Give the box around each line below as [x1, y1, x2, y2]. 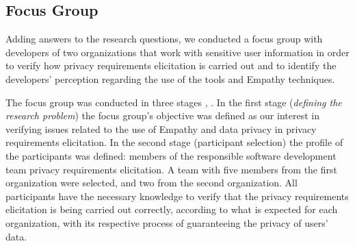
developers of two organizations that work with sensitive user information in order [5, 45, 350, 59]
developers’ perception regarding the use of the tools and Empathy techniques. [5, 71, 335, 86]
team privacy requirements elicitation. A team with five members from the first [5, 162, 337, 176]
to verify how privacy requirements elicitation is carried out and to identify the [5, 58, 337, 73]
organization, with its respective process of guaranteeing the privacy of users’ [5, 215, 328, 230]
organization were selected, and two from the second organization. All [5, 175, 298, 190]
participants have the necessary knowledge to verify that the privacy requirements [5, 188, 349, 203]
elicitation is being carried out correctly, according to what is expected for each [5, 202, 338, 217]
